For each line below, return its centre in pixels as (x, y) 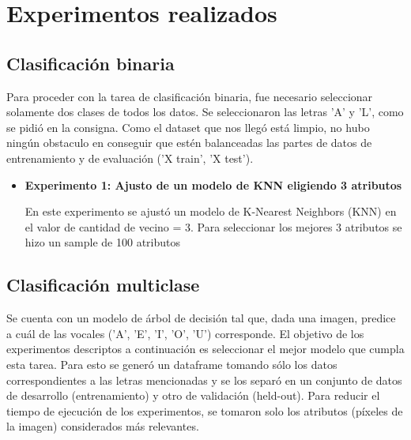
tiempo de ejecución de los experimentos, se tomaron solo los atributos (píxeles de (205, 410)
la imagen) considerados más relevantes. (103, 426)
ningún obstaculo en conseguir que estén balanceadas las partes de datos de (189, 143)
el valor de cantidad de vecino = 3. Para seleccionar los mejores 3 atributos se (213, 226)
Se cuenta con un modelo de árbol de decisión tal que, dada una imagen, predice (201, 318)
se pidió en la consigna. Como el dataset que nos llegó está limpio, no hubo (188, 127)
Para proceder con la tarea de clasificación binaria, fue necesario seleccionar (190, 96)
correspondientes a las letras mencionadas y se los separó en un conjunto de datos (204, 380)
